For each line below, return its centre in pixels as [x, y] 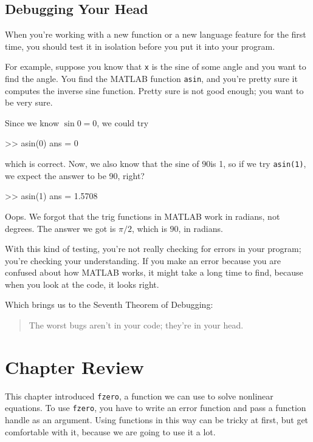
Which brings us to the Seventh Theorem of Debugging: [109, 304]
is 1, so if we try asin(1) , [258, 164]
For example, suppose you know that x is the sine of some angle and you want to [156, 66]
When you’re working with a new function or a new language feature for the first [156, 34]
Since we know [32, 122]
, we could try [123, 122]
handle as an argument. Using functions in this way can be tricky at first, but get [157, 420]
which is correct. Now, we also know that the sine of [102, 164]
